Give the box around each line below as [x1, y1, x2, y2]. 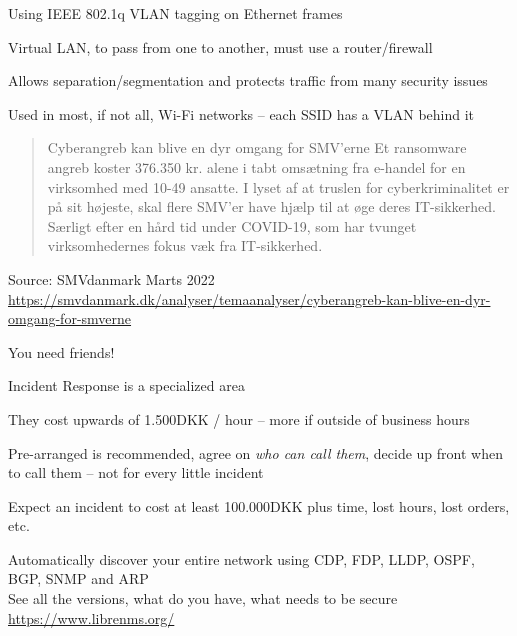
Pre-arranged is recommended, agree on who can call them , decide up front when [8, 442, 503, 463]
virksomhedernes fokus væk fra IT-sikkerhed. [47, 235, 323, 256]
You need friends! [8, 341, 115, 362]
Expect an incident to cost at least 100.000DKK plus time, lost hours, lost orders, [8, 495, 510, 516]
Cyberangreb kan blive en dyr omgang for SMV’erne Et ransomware [47, 137, 467, 158]
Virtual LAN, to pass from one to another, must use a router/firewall [8, 36, 433, 57]
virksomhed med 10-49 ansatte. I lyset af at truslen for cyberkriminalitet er [47, 176, 510, 197]
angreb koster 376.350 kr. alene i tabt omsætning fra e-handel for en [47, 156, 466, 177]
